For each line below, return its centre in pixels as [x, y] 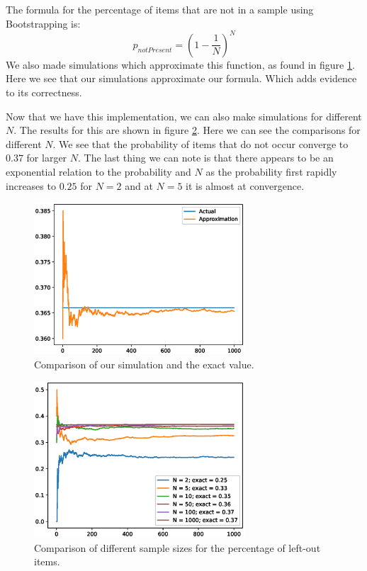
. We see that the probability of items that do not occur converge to [201, 143]
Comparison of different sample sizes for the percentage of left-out [177, 547]
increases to [31, 185]
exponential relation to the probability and [98, 172]
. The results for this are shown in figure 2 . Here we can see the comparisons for [187, 130]
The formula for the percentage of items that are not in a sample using [160, 10]
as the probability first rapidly [271, 172]
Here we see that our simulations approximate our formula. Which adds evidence [181, 78]
